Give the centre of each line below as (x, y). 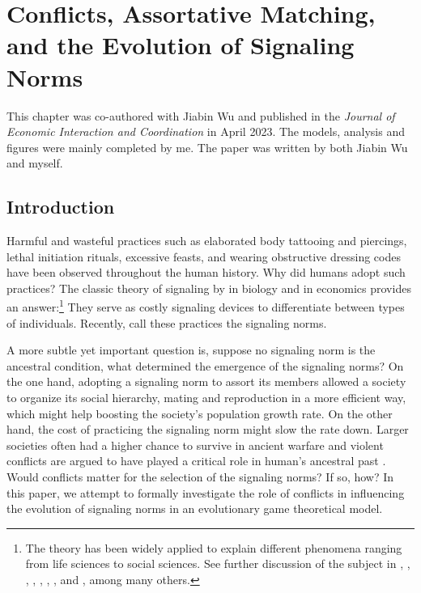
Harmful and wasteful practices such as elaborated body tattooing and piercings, (207, 241)
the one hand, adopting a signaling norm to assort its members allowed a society (206, 381)
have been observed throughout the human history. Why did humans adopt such (206, 272)
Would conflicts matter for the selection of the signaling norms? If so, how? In (200, 477)
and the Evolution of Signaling (181, 45)
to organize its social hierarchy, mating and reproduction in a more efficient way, (206, 398)
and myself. (35, 163)
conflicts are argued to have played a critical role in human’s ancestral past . (196, 461)
